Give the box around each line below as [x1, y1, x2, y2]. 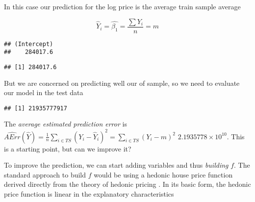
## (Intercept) [4, 40, 53, 48]
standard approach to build [4, 169, 86, 179]
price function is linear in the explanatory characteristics [4, 188, 174, 199]
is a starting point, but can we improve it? [4, 143, 131, 153]
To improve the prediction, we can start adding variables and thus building [4, 160, 229, 170]
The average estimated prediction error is [4, 119, 127, 129]
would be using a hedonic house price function [94, 169, 233, 179]
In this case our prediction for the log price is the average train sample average [4, 1, 241, 11]
